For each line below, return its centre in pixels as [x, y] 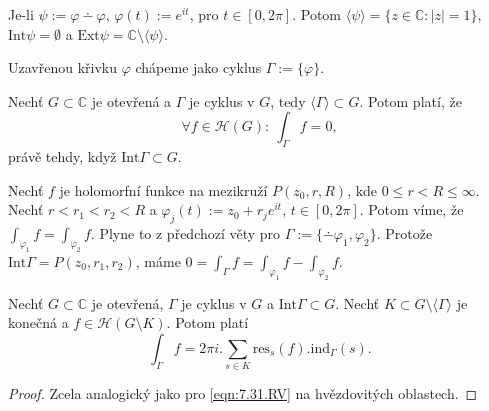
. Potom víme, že [411, 209]
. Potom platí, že [410, 100]
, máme [158, 260]
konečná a [38, 322]
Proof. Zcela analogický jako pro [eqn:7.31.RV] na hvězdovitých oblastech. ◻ [243, 393]
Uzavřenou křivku [62, 67]
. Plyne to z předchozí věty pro [185, 233]
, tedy [288, 100]
